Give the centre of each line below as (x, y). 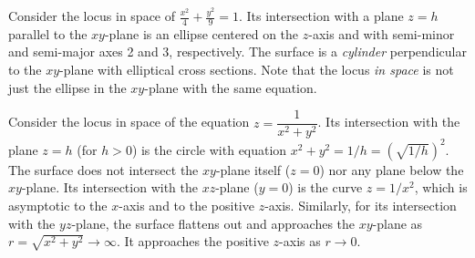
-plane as (398, 223)
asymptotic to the (58, 205)
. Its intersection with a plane (321, 15)
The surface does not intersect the (103, 169)
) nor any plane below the (392, 169)
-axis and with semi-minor (382, 33)
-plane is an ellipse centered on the (201, 33)
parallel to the (48, 33)
